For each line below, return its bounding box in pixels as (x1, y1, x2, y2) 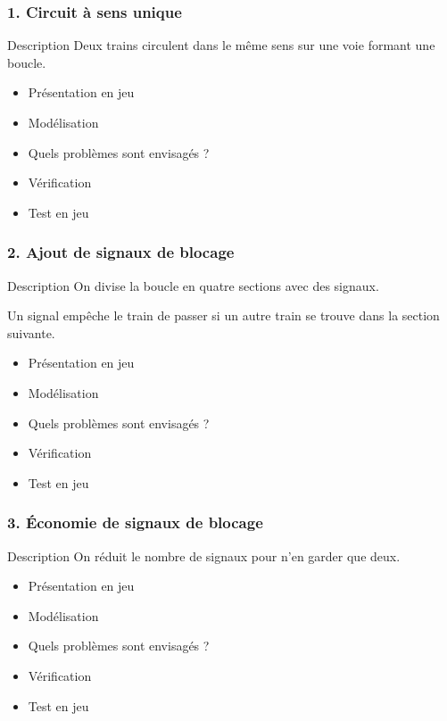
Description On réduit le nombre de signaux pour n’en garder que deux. (7, 546, 401, 565)
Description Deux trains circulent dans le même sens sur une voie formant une (7, 36, 435, 54)
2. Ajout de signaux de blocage (7, 241, 235, 263)
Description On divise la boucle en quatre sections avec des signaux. (7, 276, 379, 294)
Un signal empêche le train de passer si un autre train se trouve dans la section (7, 306, 440, 325)
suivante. (7, 323, 55, 342)
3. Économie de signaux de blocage (7, 511, 263, 534)
